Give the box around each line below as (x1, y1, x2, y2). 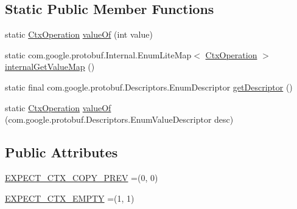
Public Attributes (5, 143, 118, 162)
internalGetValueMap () (5, 60, 95, 73)
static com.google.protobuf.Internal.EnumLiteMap (5, 48, 192, 61)
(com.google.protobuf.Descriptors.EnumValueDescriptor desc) (5, 113, 234, 126)
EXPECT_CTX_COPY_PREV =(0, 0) (5, 171, 158, 183)
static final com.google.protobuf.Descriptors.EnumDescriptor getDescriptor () (5, 80, 293, 93)
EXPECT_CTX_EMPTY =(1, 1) (5, 191, 135, 204)
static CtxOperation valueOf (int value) (5, 28, 153, 41)
